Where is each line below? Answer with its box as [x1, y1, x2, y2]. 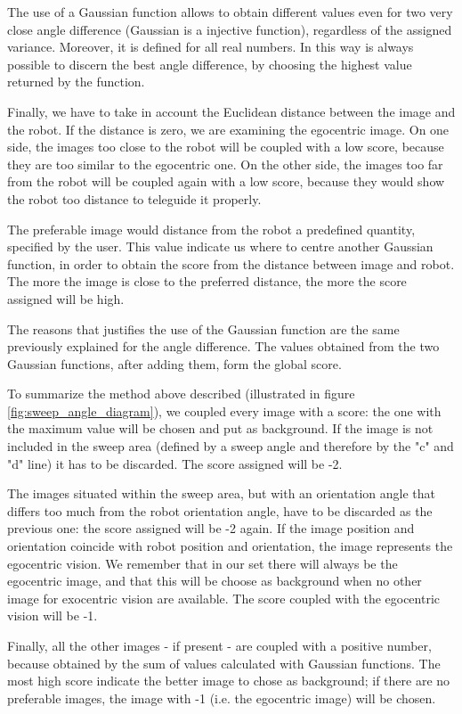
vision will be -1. [7, 606, 98, 625]
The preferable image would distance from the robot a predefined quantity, [7, 219, 416, 238]
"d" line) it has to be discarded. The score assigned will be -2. [7, 454, 343, 472]
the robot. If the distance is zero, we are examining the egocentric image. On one [7, 119, 450, 138]
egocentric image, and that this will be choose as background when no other [7, 571, 422, 590]
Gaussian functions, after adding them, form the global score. [7, 354, 342, 373]
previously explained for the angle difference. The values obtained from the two [7, 337, 440, 356]
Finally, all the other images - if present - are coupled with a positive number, [7, 636, 432, 654]
